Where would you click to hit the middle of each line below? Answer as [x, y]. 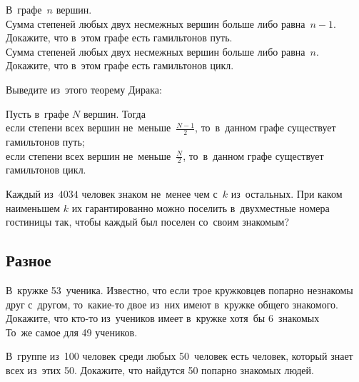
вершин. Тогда [114, 113]
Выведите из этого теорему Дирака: [84, 89]
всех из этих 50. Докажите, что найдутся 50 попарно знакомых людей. [160, 370]
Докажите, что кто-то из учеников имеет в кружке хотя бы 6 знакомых [163, 318]
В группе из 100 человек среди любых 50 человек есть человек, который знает [179, 356]
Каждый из [30, 193]
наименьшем [33, 207]
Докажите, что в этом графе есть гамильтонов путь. [119, 37]
